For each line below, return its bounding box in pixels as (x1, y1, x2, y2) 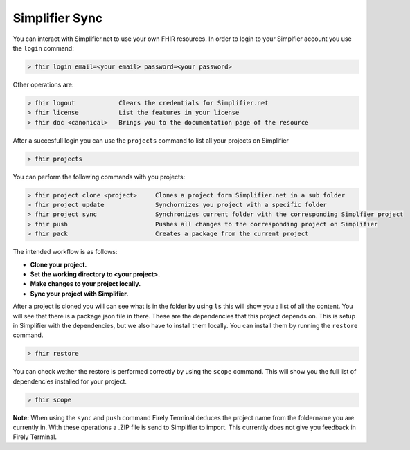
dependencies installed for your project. (12, 377, 127, 386)
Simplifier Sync (12, 10, 103, 26)
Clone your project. (30, 260, 87, 269)
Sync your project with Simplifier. (30, 289, 129, 298)
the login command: (12, 44, 74, 52)
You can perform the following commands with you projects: (12, 172, 186, 181)
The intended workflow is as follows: (12, 248, 118, 256)
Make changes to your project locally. (30, 280, 141, 288)
